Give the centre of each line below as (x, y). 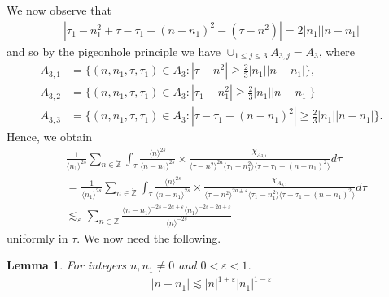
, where (337, 51)
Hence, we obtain (49, 137)
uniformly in (37, 237)
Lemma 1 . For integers (66, 265)
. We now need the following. (149, 237)
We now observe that (59, 10)
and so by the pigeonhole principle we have (114, 51)
